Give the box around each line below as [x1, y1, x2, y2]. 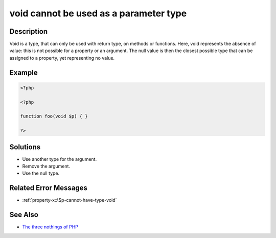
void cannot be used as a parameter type [9, 8, 187, 19]
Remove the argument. [22, 163, 71, 170]
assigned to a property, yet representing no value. [9, 55, 115, 61]
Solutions [9, 142, 41, 151]
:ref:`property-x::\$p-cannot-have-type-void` [22, 197, 117, 203]
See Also [9, 210, 38, 219]
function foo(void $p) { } [20, 113, 88, 120]
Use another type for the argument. [22, 156, 97, 162]
